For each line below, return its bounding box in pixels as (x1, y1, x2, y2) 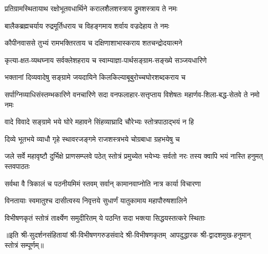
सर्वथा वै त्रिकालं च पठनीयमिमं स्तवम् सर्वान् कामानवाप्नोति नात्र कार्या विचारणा (5, 178, 201, 188)
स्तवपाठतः (5, 160, 30, 171)
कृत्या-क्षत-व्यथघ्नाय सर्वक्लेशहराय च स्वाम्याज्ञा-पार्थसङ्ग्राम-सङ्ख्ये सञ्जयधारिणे (5, 54, 207, 65)
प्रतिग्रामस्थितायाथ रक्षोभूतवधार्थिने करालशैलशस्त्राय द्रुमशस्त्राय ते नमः (5, 3, 178, 13)
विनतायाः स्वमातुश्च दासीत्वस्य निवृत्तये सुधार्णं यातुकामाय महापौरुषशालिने (5, 195, 187, 206)
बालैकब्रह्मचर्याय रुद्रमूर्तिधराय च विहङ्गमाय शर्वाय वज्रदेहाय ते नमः (5, 20, 170, 31)
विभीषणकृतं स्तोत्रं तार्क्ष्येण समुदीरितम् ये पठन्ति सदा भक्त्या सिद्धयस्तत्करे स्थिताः (5, 212, 205, 223)
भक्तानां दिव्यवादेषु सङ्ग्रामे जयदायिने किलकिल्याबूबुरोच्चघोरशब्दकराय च (5, 72, 186, 82)
